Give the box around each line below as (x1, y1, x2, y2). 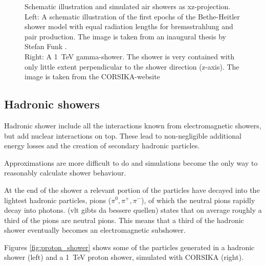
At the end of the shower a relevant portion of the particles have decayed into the (4, 184, 260, 195)
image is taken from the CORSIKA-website (25, 71, 160, 82)
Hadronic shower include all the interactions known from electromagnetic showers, (4, 120, 261, 130)
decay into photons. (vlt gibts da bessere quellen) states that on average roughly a (4, 205, 262, 215)
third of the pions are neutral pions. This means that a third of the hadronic (4, 214, 244, 225)
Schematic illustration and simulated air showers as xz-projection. (25, 1, 231, 11)
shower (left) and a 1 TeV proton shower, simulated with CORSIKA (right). (4, 252, 244, 262)
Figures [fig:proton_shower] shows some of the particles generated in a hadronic (4, 241, 255, 252)
